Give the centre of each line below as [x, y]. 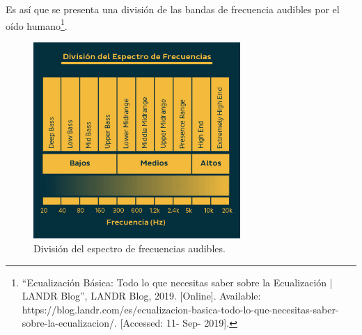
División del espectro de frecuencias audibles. [129, 248]
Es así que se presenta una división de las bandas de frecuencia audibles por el [173, 9]
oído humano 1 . [37, 24]
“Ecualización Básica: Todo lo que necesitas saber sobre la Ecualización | [177, 282]
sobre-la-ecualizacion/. [70, 323]
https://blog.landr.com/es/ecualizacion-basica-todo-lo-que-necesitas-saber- [180, 309]
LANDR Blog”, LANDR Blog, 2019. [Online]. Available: [141, 296]
